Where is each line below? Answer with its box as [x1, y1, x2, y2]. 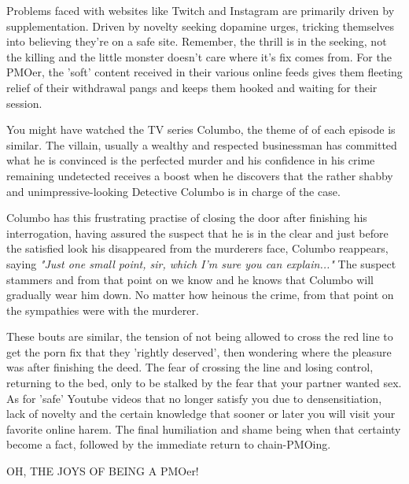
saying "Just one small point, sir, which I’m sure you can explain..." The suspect [6, 255, 396, 272]
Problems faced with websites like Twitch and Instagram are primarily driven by [6, 2, 395, 18]
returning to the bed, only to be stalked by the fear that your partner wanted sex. [6, 375, 402, 391]
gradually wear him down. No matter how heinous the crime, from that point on [6, 286, 394, 303]
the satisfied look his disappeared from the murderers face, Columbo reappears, [6, 240, 389, 257]
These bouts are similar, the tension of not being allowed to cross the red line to [6, 328, 393, 345]
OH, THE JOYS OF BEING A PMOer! [6, 463, 199, 479]
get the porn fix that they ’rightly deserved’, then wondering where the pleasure [6, 343, 392, 360]
